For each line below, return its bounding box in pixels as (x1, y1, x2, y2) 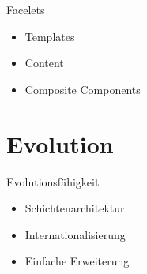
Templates (24, 28, 75, 44)
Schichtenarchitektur (24, 200, 125, 216)
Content (24, 54, 64, 71)
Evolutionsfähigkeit (6, 173, 100, 190)
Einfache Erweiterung (24, 253, 130, 269)
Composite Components (24, 81, 141, 97)
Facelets (6, 2, 45, 17)
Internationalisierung (24, 226, 126, 242)
